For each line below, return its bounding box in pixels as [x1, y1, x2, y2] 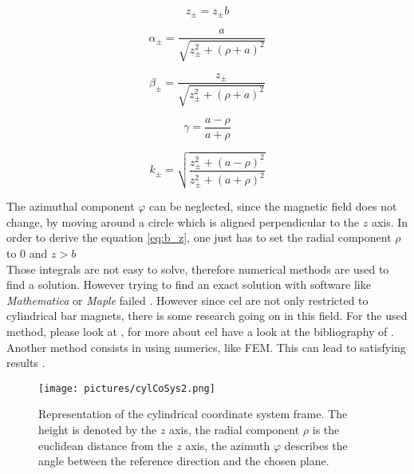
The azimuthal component [6, 198, 135, 215]
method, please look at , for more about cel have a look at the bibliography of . [6, 323, 394, 340]
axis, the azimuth [185, 436, 270, 453]
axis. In [371, 213, 408, 230]
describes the [284, 436, 348, 453]
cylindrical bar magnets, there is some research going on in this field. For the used [6, 307, 408, 324]
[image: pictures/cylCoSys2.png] [38, 382, 215, 394]
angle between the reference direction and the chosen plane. [38, 452, 329, 469]
